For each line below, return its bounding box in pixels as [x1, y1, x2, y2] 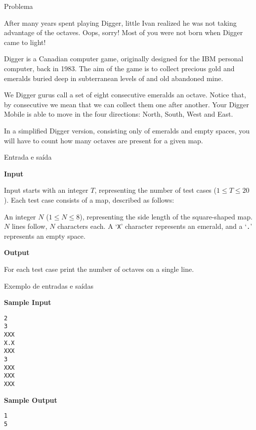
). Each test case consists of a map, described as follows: [4, 194, 174, 205]
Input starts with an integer [4, 185, 88, 195]
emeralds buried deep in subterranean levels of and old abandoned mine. [4, 73, 223, 83]
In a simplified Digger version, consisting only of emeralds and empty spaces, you [4, 125, 250, 135]
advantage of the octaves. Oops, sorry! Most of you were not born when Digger [4, 27, 243, 38]
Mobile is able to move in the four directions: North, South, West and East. [4, 109, 233, 119]
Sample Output [4, 394, 57, 405]
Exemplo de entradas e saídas [4, 280, 93, 291]
